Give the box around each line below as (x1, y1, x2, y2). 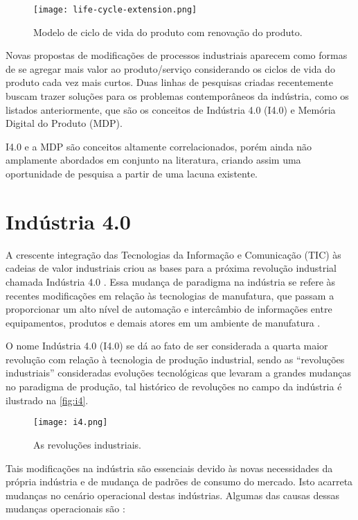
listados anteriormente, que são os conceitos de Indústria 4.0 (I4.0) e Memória (6, 102, 336, 116)
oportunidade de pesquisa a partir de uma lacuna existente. (6, 166, 258, 180)
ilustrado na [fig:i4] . (6, 392, 89, 407)
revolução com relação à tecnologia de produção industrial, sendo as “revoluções (6, 352, 345, 366)
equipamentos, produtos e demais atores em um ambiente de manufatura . (6, 315, 321, 329)
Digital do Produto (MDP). (6, 116, 123, 130)
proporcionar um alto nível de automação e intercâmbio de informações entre (6, 302, 332, 316)
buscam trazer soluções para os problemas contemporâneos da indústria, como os (6, 89, 349, 103)
